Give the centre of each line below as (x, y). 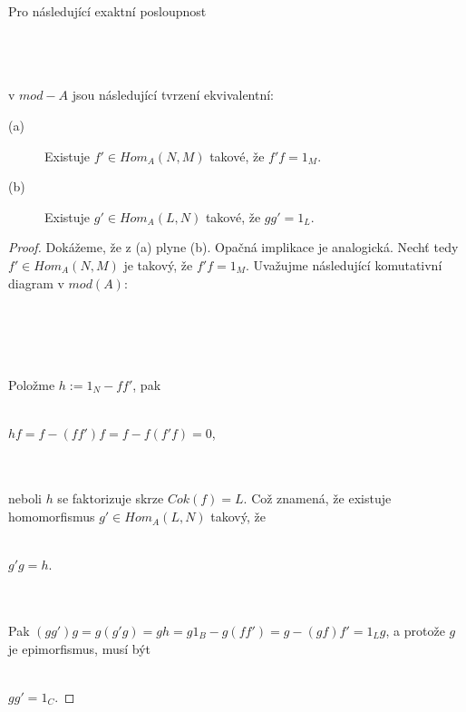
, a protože (415, 631)
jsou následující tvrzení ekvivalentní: (173, 95)
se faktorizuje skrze (111, 498)
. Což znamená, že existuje (317, 498)
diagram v (36, 283)
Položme (32, 384)
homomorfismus (52, 517)
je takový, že (158, 264)
